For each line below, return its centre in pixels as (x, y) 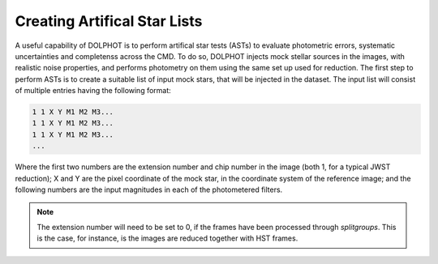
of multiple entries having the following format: (93, 91)
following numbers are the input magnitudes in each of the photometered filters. (149, 189)
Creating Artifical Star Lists (109, 21)
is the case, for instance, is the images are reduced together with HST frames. (167, 238)
